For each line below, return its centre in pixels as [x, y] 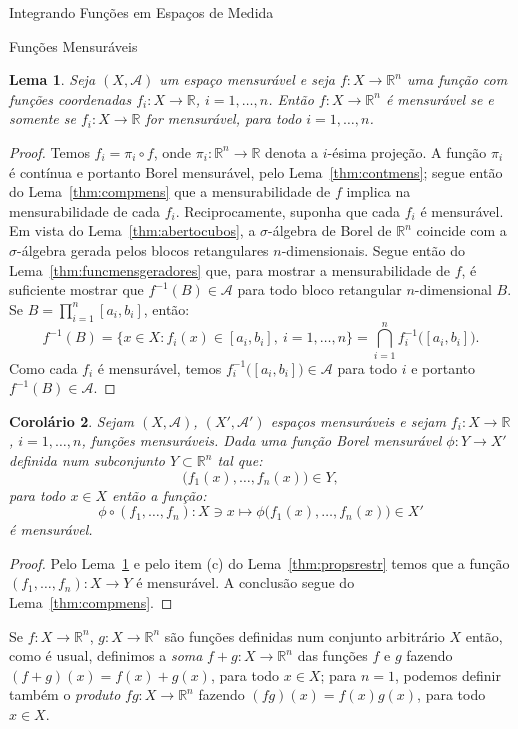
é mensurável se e [439, 98]
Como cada [43, 367]
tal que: [240, 460]
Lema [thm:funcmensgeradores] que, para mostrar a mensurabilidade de [229, 269]
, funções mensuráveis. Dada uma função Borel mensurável [261, 440]
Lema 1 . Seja [52, 79]
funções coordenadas [70, 98]
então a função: [159, 494]
